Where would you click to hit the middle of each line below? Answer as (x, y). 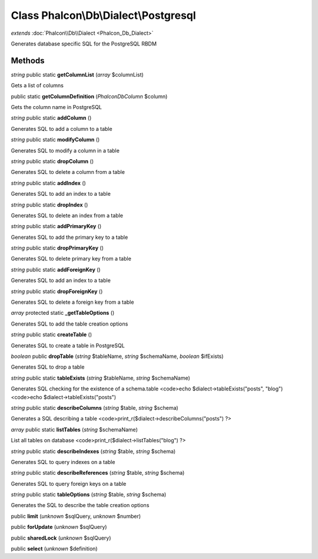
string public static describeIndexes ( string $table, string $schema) (93, 451)
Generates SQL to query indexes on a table (63, 462)
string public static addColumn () (51, 118)
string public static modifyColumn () (55, 140)
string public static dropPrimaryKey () (57, 248)
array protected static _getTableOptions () (63, 313)
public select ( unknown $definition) (54, 549)
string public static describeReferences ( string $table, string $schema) (98, 473)
